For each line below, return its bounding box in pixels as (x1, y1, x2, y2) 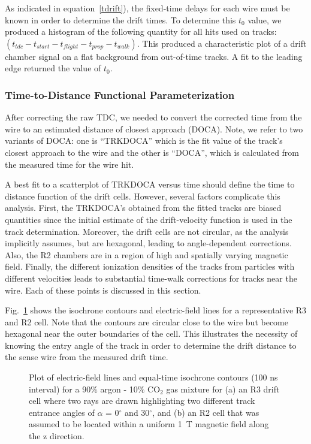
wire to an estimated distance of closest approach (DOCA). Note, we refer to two (5, 122, 303, 135)
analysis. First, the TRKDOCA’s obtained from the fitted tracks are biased (5, 201, 282, 214)
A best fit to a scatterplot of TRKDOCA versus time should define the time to (5, 178, 295, 191)
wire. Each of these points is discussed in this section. (5, 283, 201, 296)
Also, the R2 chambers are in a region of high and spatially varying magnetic (5, 248, 288, 261)
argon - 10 (100, 382, 138, 395)
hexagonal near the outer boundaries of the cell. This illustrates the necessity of (5, 327, 298, 340)
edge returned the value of (5, 62, 101, 74)
